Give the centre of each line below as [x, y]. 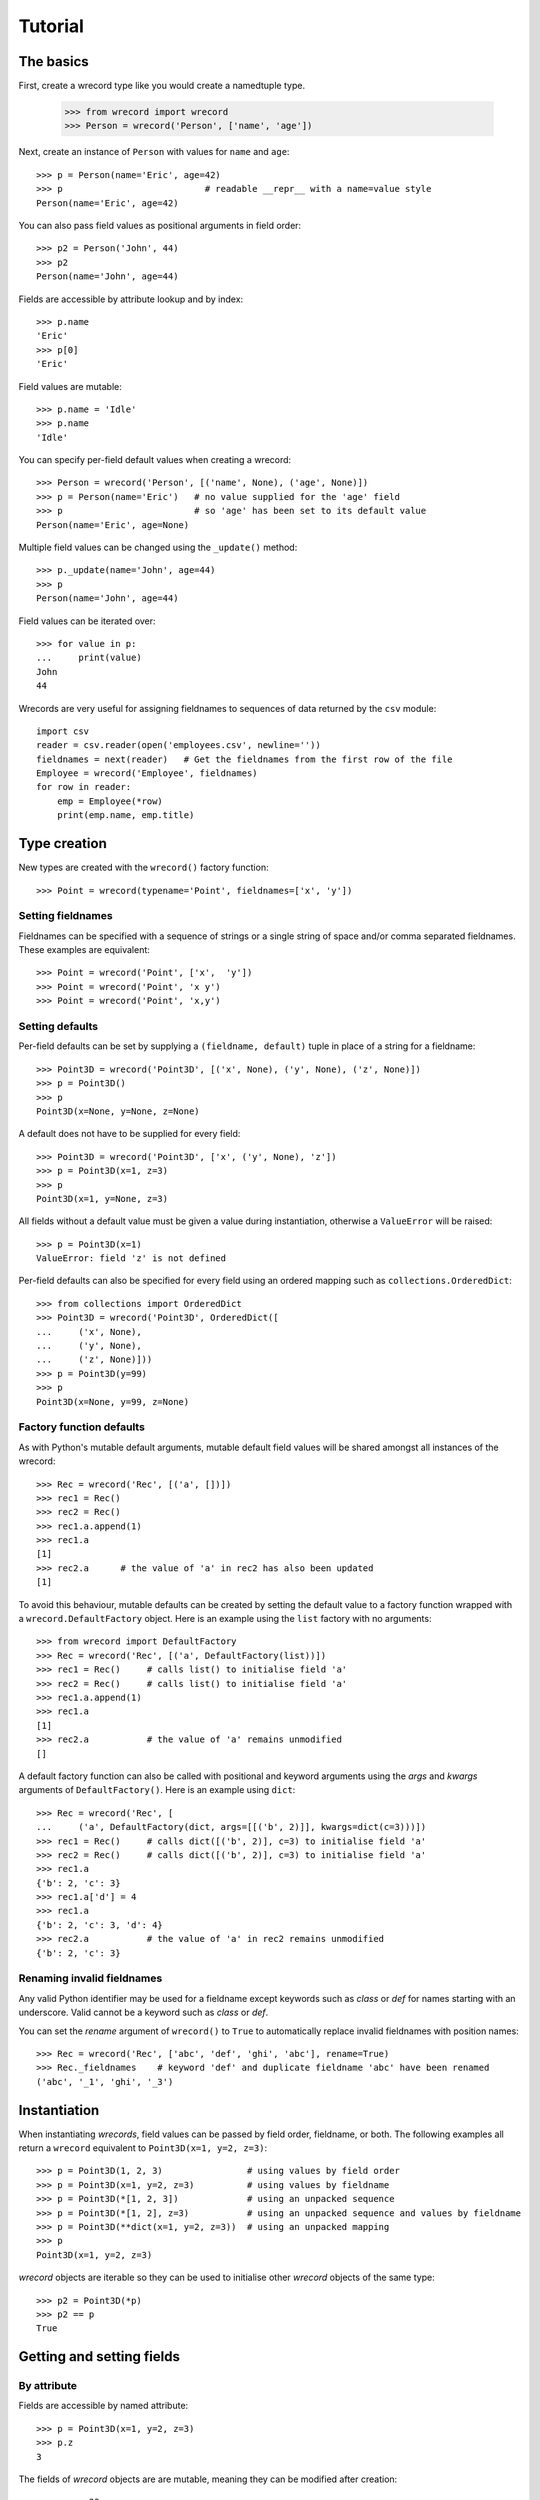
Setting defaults [58, 1027]
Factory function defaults [81, 1427]
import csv [63, 731]
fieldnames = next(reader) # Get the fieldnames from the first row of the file [244, 759]
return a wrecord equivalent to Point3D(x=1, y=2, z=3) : [143, 2148]
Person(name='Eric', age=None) [113, 524]
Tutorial [51, 26]
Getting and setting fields [99, 2356]
